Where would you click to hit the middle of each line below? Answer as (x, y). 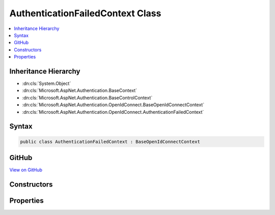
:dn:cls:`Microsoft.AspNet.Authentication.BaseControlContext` (87, 98)
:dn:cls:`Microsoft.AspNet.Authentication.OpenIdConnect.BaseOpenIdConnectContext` (113, 105)
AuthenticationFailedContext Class (85, 13)
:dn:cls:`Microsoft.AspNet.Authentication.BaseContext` (80, 90)
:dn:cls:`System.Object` (47, 83)
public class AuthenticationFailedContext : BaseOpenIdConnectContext (110, 142)
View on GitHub (26, 170)
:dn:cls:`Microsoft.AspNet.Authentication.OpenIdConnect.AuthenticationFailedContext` (113, 112)
